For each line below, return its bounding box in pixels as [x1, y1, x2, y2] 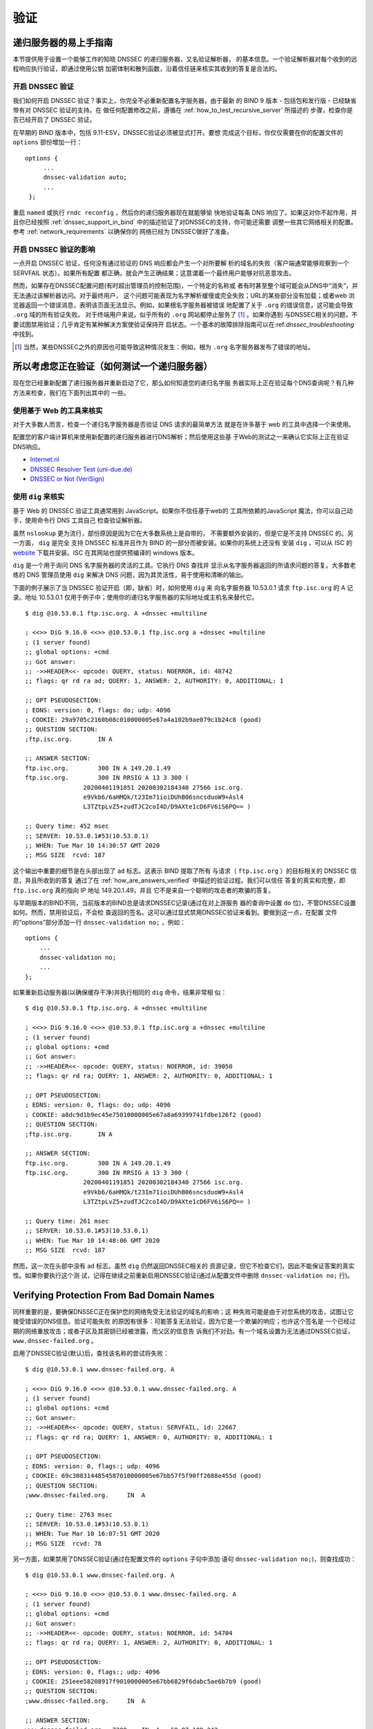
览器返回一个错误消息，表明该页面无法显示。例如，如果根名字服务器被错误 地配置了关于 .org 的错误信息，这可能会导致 [12, 301, 354, 309]
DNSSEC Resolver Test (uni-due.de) [30, 465, 133, 473]
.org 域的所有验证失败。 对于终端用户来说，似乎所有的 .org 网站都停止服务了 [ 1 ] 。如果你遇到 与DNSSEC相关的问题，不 [12, 311, 358, 319]
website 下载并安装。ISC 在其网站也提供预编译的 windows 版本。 [12, 548, 198, 557]
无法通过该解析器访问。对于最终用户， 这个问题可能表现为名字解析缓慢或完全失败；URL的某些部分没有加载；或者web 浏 [12, 291, 355, 299]
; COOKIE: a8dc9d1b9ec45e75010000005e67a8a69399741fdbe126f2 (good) [25, 1111, 262, 1118]
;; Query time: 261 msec [25, 1217, 109, 1226]
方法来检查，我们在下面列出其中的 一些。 [12, 388, 130, 397]
